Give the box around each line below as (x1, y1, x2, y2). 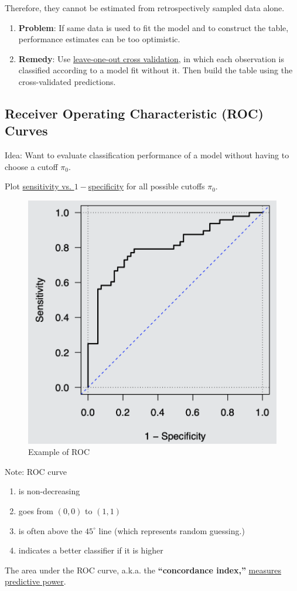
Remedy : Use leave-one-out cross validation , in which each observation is (18, 52, 285, 64)
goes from (18, 505, 54, 517)
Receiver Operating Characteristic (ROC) (5, 104, 264, 122)
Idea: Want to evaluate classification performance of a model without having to (5, 149, 289, 161)
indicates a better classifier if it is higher (18, 544, 163, 556)
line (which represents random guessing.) (98, 524, 245, 536)
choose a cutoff (5, 160, 58, 172)
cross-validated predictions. (18, 75, 116, 87)
